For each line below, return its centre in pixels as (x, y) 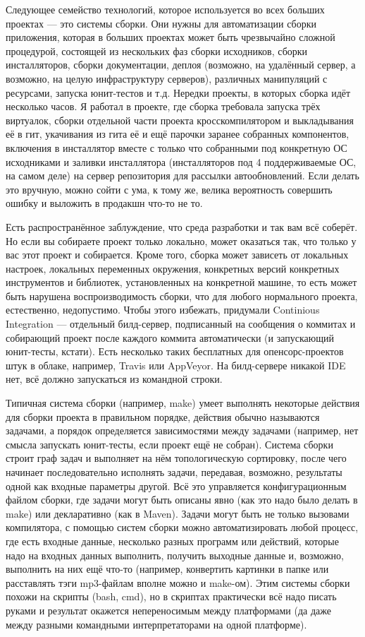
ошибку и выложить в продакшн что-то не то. (104, 203)
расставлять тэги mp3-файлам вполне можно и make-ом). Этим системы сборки (178, 582)
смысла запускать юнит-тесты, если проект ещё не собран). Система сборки (169, 444)
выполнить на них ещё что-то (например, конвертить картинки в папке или (167, 569)
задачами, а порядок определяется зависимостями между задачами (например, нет (182, 430)
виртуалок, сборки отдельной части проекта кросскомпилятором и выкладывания (180, 120)
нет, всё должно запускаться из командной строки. (114, 379)
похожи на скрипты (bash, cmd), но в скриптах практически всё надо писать (171, 596)
